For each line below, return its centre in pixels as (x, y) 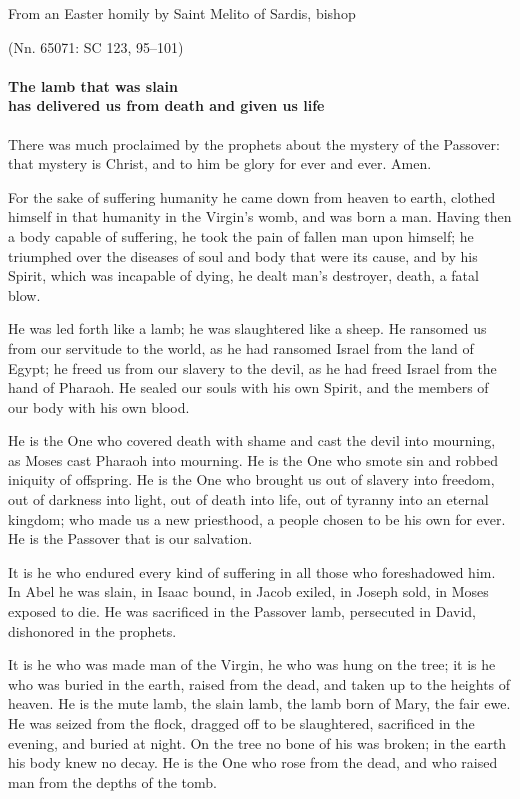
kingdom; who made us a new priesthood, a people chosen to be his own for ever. (257, 518)
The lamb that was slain (93, 85)
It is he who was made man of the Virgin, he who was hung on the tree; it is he (252, 664)
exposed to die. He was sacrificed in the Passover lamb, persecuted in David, (242, 611)
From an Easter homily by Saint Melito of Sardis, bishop (182, 13)
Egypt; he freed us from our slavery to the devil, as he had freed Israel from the (252, 367)
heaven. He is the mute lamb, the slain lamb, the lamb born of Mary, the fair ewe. (259, 703)
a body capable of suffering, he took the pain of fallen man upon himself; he (241, 235)
